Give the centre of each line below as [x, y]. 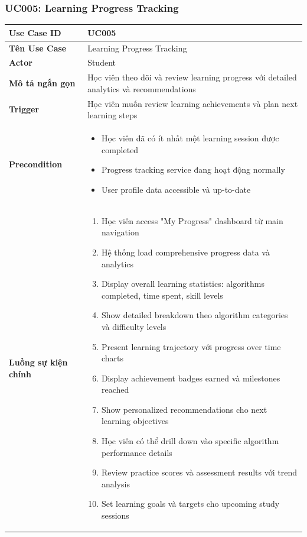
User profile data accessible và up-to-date [176, 189]
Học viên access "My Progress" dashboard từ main [192, 220]
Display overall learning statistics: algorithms [183, 284]
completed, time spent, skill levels [162, 295]
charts [112, 358]
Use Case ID [35, 32]
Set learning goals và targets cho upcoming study [190, 504]
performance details [137, 452]
